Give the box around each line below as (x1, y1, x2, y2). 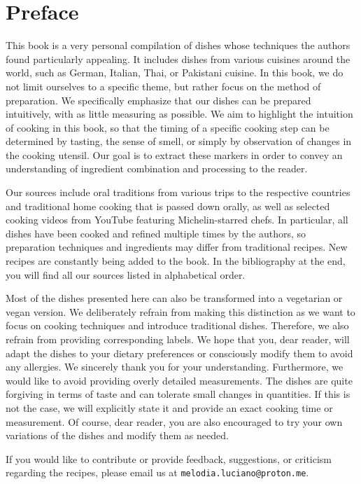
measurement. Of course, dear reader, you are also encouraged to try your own (6, 414, 343, 429)
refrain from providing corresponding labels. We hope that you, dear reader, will (6, 332, 350, 346)
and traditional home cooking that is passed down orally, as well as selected (6, 198, 330, 213)
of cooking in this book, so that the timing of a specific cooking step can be (6, 120, 330, 134)
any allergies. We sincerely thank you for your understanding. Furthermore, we (6, 359, 344, 374)
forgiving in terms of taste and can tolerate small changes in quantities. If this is (6, 387, 351, 401)
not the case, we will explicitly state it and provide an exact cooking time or (6, 400, 333, 415)
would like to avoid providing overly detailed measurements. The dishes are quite (6, 373, 353, 387)
